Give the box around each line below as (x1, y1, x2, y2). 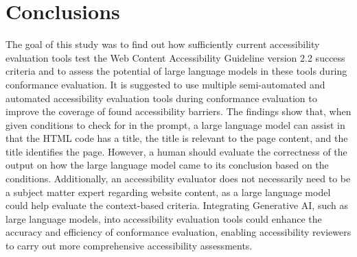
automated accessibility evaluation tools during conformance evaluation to (5, 90, 317, 105)
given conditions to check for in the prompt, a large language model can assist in (5, 117, 345, 132)
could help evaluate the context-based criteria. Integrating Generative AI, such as (5, 198, 349, 212)
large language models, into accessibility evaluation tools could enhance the (5, 211, 322, 225)
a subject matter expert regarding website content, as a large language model (5, 184, 331, 199)
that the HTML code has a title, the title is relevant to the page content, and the (5, 131, 348, 145)
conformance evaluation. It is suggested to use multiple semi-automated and (5, 77, 325, 91)
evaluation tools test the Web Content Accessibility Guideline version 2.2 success (5, 50, 345, 64)
